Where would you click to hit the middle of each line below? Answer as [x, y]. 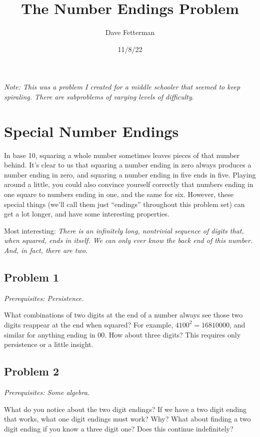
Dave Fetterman [130, 32]
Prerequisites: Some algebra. [47, 392]
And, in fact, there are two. [46, 250]
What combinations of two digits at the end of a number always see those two [123, 315]
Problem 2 [31, 371]
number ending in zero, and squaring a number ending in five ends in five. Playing [130, 174]
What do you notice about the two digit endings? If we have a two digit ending [125, 409]
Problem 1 [31, 277]
